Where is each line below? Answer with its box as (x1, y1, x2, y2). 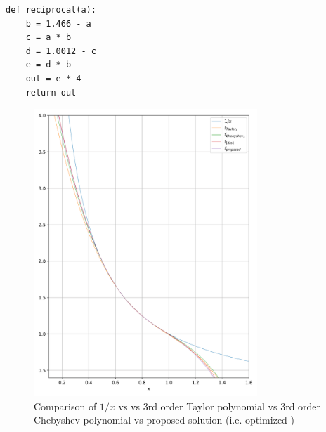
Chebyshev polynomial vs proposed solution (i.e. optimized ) (34, 412, 294, 427)
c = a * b (25, 32, 72, 43)
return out (25, 87, 77, 98)
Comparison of (34, 398, 97, 413)
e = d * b (25, 60, 72, 70)
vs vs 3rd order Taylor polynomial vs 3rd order (118, 398, 321, 413)
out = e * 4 (25, 73, 81, 84)
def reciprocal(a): (6, 5, 96, 15)
